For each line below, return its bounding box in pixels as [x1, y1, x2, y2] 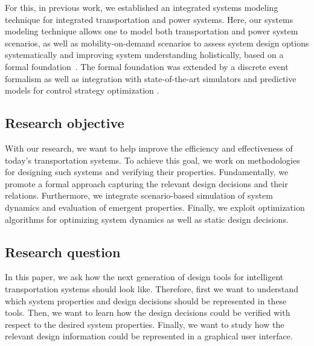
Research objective [5, 114, 124, 132]
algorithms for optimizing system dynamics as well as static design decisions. [5, 213, 289, 225]
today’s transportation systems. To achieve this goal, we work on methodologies [5, 153, 300, 166]
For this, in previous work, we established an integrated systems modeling [5, 1, 278, 13]
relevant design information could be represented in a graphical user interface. [5, 330, 293, 342]
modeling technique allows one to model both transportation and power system [5, 25, 298, 37]
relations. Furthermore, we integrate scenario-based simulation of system [5, 189, 273, 202]
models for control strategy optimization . [5, 84, 159, 97]
